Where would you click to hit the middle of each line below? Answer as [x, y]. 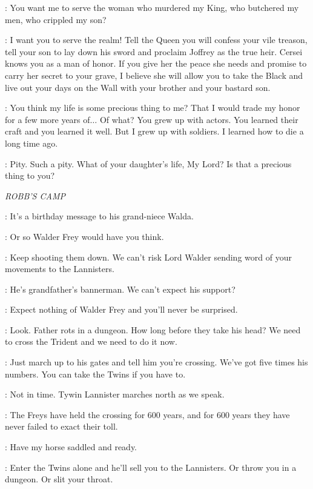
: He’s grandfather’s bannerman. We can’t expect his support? [120, 289]
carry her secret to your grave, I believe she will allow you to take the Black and [154, 75]
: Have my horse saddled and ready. [71, 447]
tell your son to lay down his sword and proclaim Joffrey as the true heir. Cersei [154, 51]
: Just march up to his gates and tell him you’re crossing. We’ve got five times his [156, 362]
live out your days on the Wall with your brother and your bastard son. [138, 87]
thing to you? [30, 175]
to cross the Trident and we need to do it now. [91, 341]
